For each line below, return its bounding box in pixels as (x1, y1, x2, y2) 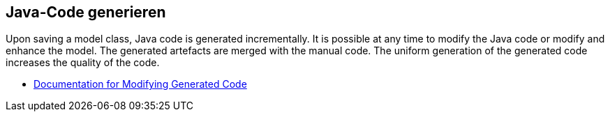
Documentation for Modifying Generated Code (34, 78, 247, 91)
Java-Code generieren (6, 3, 166, 21)
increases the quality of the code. (6, 56, 160, 69)
